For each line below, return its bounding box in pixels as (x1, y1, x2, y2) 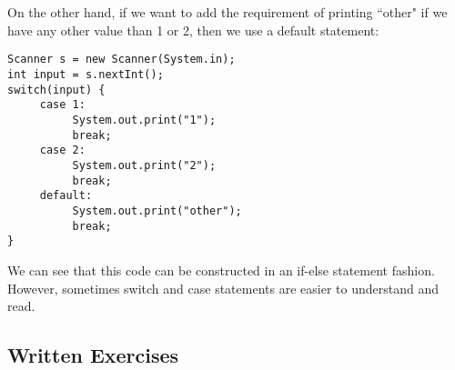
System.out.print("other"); (72, 204, 242, 217)
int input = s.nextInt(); (7, 68, 164, 82)
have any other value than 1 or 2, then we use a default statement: (7, 20, 379, 39)
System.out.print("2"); (72, 158, 217, 172)
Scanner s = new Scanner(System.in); (7, 53, 236, 66)
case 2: (39, 144, 86, 157)
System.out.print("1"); (72, 114, 217, 126)
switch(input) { (7, 83, 106, 96)
